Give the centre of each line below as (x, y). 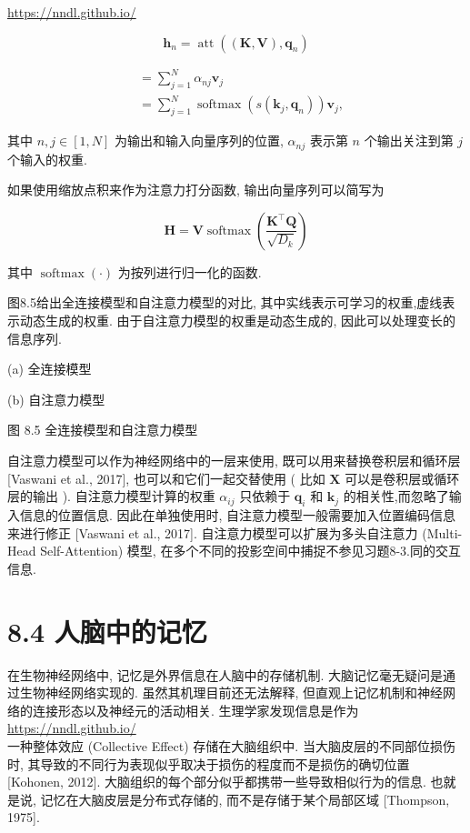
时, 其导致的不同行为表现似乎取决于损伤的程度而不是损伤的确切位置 (209, 763)
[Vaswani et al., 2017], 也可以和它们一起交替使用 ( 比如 (166, 478)
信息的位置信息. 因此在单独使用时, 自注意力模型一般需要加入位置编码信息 (238, 515)
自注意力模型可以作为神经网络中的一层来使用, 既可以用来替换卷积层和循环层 (234, 461)
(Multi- (442, 532)
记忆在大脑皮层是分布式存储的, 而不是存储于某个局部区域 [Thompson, (245, 799)
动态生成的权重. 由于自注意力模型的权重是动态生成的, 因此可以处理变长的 (238, 321)
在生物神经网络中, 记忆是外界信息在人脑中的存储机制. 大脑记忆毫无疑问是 (225, 674)
